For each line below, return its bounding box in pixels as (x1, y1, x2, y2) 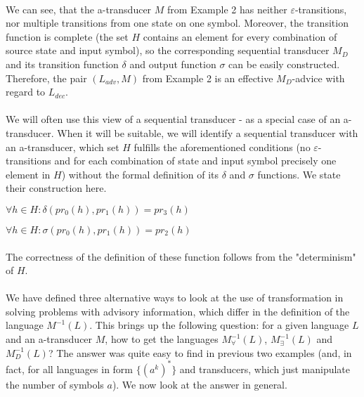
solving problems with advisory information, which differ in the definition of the (6, 304, 350, 318)
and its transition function (6, 56, 119, 71)
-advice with (292, 70, 345, 85)
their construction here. (6, 181, 107, 195)
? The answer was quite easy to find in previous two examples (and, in (48, 345, 352, 360)
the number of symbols (6, 377, 104, 391)
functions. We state (257, 167, 341, 181)
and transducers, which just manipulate (179, 361, 351, 376)
